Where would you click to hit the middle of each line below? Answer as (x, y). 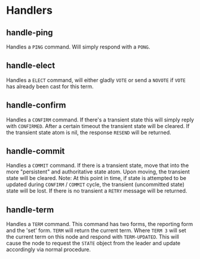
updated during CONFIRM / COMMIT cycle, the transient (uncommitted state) (96, 185)
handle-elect (31, 65)
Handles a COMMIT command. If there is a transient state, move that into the (98, 166)
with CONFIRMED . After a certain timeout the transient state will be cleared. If (98, 126)
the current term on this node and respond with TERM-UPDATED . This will (93, 237)
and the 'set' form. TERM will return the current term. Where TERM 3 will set (96, 230)
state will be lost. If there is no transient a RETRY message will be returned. (97, 191)
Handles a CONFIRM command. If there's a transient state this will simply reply (100, 120)
